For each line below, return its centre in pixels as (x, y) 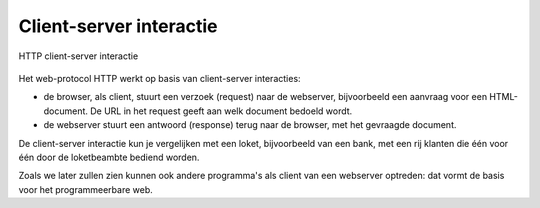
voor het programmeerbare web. (86, 189)
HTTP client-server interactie (78, 56)
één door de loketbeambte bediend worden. (109, 157)
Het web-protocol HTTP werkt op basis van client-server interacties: (159, 78)
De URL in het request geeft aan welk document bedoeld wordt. (221, 111)
